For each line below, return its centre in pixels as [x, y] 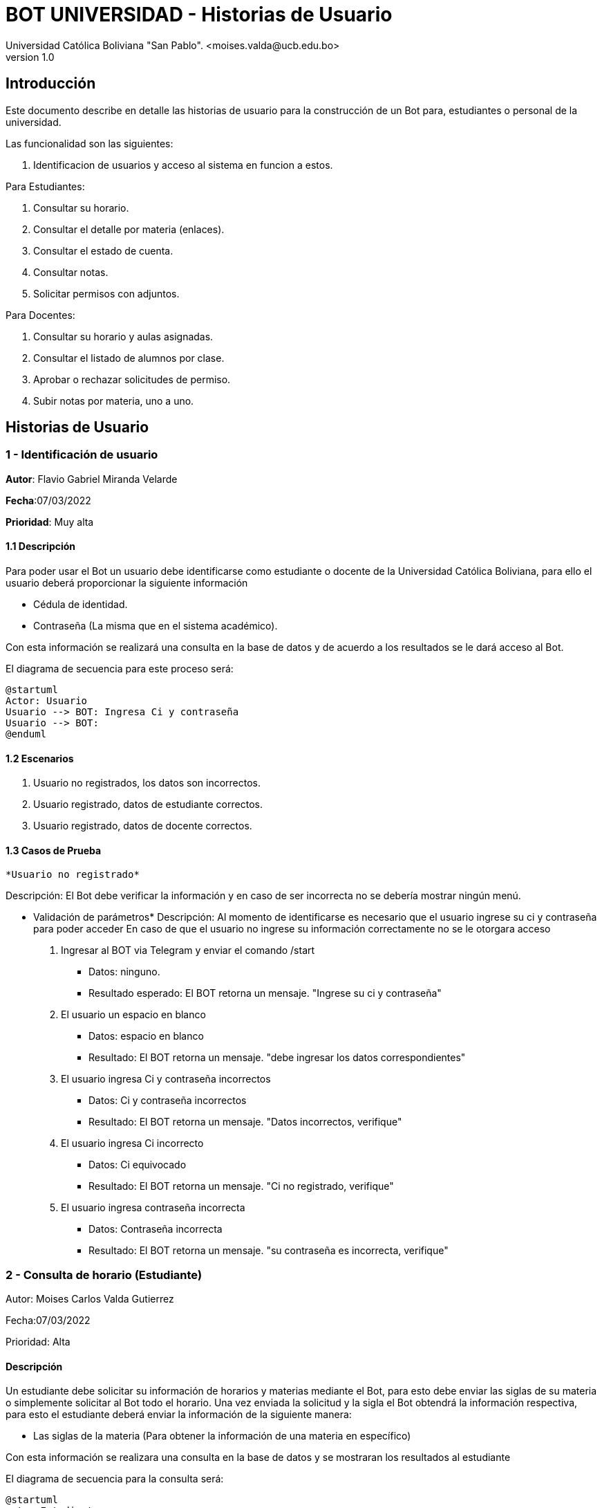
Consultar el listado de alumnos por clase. [129, 358]
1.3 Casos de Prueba [54, 850]
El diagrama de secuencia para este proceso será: [120, 669]
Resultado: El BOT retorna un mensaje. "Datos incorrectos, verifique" [245, 1122]
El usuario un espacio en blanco [133, 1015]
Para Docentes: [40, 315]
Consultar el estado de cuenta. [103, 250]
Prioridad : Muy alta [50, 522]
